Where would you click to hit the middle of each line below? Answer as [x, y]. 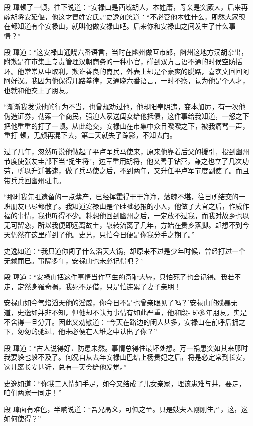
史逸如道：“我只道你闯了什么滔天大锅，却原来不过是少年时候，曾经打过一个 [125, 251]
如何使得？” [23, 418]
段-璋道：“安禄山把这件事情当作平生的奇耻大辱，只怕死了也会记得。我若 [119, 277]
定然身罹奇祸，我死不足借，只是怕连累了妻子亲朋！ [99, 286]
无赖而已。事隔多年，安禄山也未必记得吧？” [74, 260]
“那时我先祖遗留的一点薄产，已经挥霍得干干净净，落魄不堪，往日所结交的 [121, 196]
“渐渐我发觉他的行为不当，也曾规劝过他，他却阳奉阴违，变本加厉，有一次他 [125, 106]
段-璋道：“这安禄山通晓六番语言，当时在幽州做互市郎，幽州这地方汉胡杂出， [126, 52]
